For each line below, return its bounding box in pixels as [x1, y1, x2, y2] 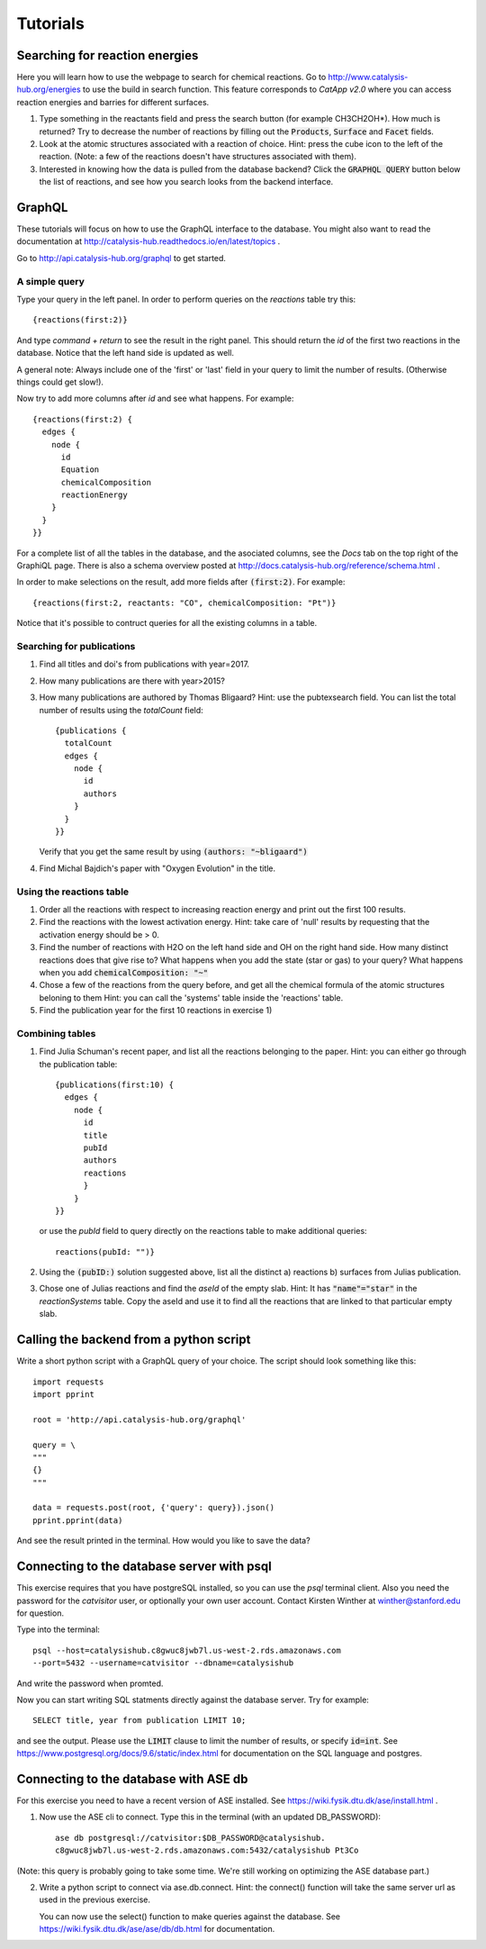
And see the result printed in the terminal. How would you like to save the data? [16, 1536, 310, 1546]
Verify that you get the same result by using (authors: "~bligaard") [39, 847, 308, 857]
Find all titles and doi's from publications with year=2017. [39, 658, 250, 670]
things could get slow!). [16, 376, 103, 387]
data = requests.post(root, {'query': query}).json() [32, 1502, 274, 1513]
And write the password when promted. [16, 1678, 164, 1689]
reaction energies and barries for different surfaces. [16, 96, 210, 107]
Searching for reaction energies [16, 48, 199, 63]
